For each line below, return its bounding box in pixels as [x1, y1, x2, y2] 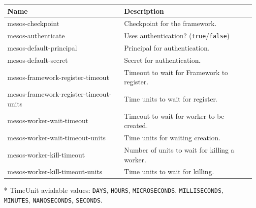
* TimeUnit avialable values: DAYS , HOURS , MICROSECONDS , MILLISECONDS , [4, 185, 224, 195]
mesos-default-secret [7, 54, 68, 65]
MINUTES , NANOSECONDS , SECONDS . [4, 195, 103, 205]
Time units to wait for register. [124, 94, 218, 104]
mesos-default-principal [7, 43, 77, 53]
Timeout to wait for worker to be [124, 110, 224, 121]
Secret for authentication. [124, 54, 201, 65]
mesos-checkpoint [7, 18, 60, 28]
